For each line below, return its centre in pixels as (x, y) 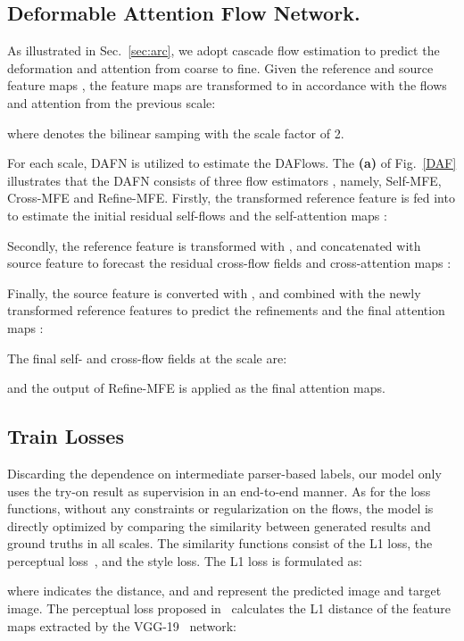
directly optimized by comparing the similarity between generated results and (219, 525)
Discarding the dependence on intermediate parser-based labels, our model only (224, 473)
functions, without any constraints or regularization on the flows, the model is (220, 508)
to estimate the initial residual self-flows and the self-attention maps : (197, 215)
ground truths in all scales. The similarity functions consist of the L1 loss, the (220, 543)
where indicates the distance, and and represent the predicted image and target (224, 591)
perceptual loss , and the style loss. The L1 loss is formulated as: (185, 560)
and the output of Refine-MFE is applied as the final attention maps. (196, 388)
